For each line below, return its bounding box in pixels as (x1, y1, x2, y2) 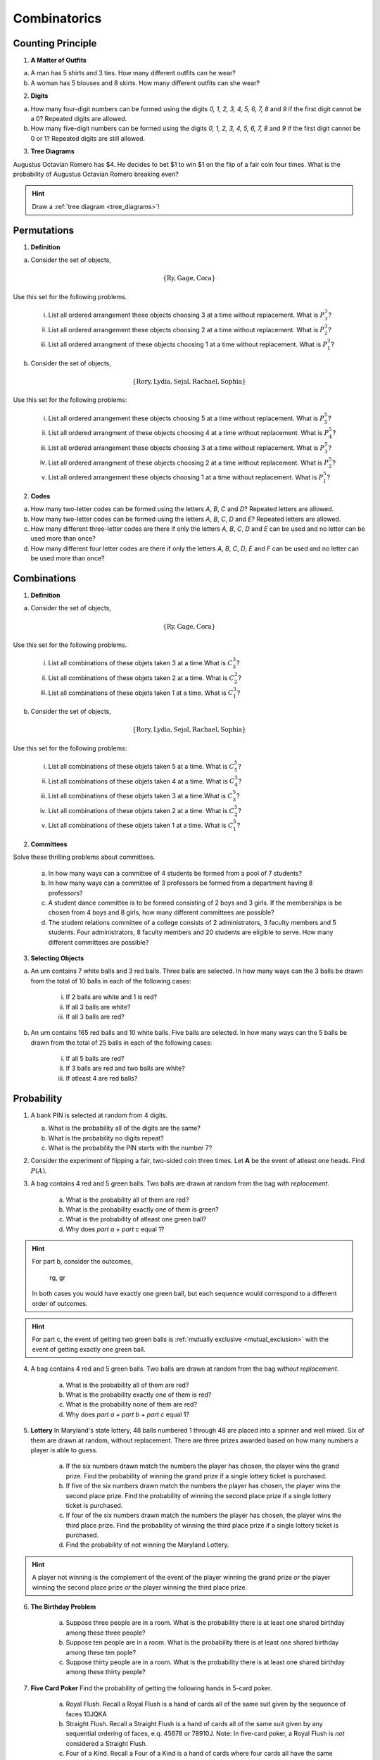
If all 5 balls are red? (65, 1055, 125, 1063)
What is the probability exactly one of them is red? (65, 1390, 212, 1399)
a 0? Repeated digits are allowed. (30, 115, 127, 123)
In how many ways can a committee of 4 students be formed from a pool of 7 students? (48, 869, 303, 877)
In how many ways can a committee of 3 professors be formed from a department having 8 (48, 879, 313, 887)
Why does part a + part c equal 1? (65, 1225, 165, 1233)
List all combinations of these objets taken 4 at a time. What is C (48, 777, 235, 785)
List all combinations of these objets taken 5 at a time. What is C (48, 762, 235, 770)
